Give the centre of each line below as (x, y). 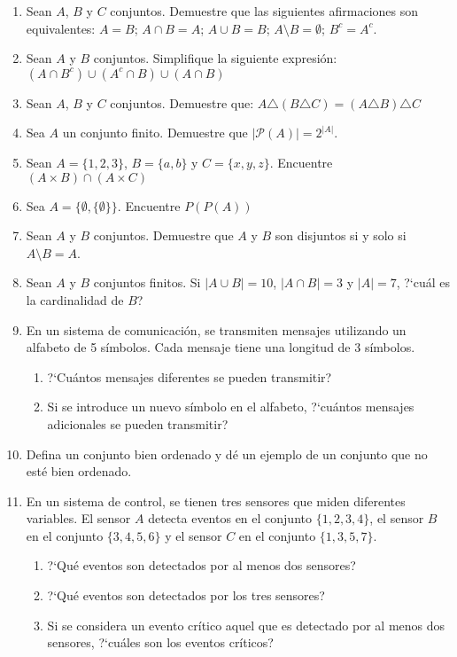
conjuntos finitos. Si (147, 282)
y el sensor (194, 535)
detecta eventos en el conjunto (230, 518)
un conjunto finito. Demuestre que (155, 133)
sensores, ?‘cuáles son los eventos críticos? (160, 642)
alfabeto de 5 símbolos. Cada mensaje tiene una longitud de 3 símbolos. (221, 347)
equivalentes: (61, 28)
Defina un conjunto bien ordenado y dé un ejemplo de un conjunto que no (227, 454)
